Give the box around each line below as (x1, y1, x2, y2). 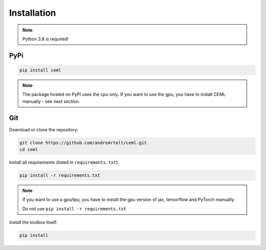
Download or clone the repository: (9, 126, 79, 132)
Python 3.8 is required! (22, 36, 69, 42)
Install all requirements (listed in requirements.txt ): (9, 159, 119, 165)
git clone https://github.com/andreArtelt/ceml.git (19, 140, 147, 145)
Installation (9, 7, 56, 18)
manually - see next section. (22, 98, 80, 104)
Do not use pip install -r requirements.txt (22, 206, 127, 212)
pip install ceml (19, 67, 62, 73)
